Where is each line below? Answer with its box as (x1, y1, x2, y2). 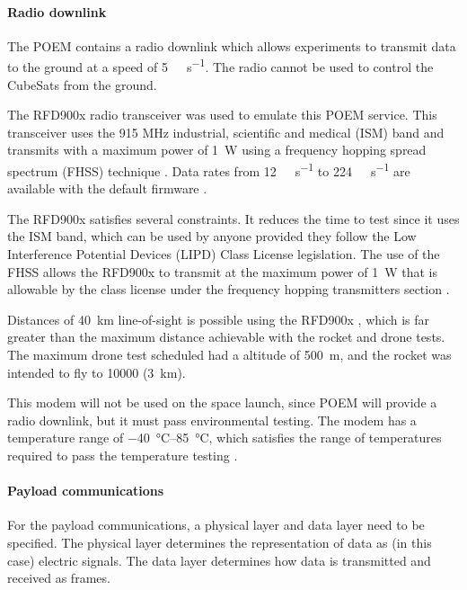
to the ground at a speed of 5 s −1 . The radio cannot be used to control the (7, 55, 434, 76)
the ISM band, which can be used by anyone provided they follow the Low (7, 227, 417, 246)
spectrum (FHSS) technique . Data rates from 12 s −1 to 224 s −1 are (7, 159, 410, 180)
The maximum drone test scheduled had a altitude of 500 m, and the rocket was (7, 345, 452, 364)
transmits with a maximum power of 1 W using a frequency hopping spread (7, 140, 427, 159)
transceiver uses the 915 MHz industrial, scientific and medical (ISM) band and (7, 122, 445, 141)
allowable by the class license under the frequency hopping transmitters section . (7, 280, 450, 299)
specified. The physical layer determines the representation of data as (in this (7, 532, 432, 551)
